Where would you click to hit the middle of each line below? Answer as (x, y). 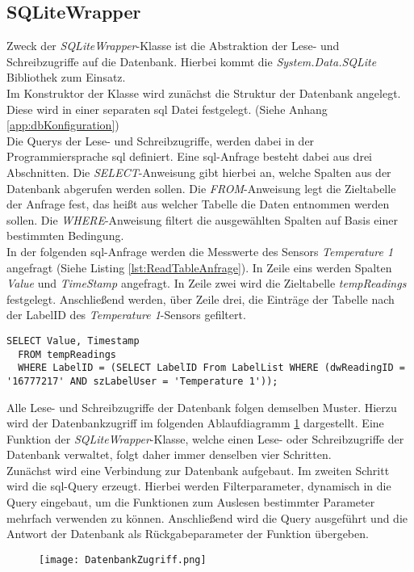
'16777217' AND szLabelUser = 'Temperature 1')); (142, 381)
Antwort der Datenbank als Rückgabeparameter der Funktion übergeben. (188, 534)
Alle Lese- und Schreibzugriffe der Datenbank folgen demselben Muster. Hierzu (202, 407)
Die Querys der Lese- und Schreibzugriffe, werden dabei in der (161, 140)
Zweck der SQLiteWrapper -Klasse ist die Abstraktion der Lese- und (173, 46)
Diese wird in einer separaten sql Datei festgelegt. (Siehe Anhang (167, 109)
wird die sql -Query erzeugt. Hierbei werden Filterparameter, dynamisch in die (199, 486)
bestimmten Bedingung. (65, 236)
